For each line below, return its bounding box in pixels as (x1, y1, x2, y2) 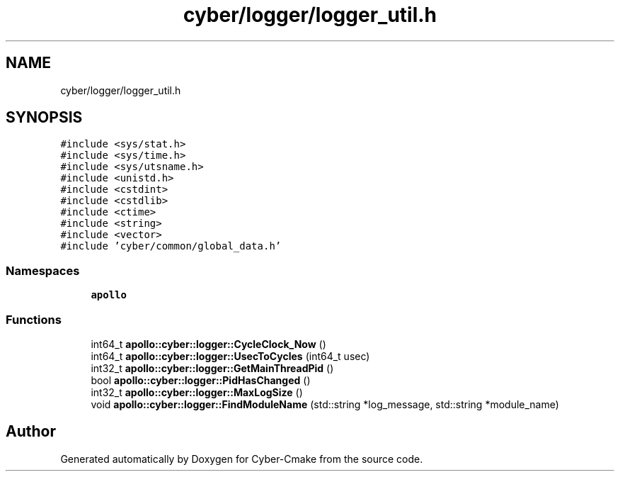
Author (6, 422, 56, 441)
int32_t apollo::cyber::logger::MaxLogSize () (91, 386, 303, 398)
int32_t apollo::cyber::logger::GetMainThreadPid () (91, 361, 334, 374)
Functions (6, 312, 62, 327)
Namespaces (6, 263, 80, 278)
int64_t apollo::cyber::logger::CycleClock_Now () (91, 337, 326, 350)
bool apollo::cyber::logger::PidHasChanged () (91, 374, 311, 386)
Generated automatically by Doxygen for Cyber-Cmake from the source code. (60, 452, 423, 465)
